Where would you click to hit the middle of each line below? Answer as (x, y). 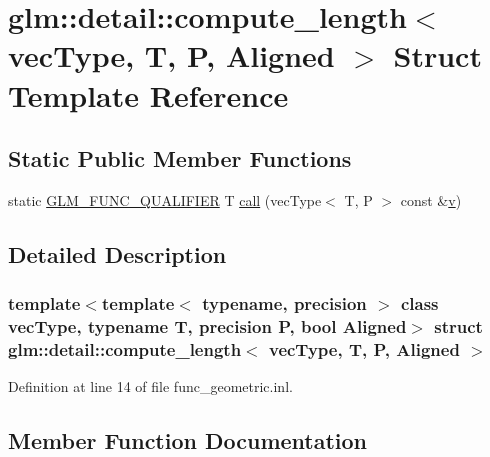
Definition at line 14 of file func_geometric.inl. (150, 386)
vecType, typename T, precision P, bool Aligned (207, 326)
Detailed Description (117, 253)
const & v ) (431, 199)
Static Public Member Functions (180, 158)
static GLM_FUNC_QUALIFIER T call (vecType (165, 199)
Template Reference (148, 94)
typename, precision (284, 303)
